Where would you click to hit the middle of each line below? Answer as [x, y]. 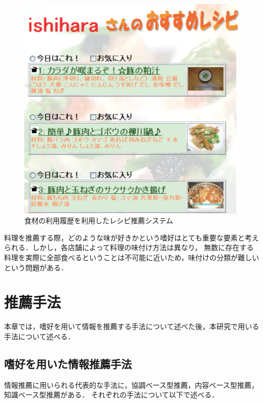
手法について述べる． [40, 336]
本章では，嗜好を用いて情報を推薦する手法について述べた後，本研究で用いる [132, 326]
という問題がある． [36, 267]
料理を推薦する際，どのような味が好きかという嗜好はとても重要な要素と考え [131, 237]
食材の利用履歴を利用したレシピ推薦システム [99, 220]
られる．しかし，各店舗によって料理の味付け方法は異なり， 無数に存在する [129, 247]
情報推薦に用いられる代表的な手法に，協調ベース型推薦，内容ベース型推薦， [131, 385]
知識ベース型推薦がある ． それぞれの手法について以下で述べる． [111, 395]
